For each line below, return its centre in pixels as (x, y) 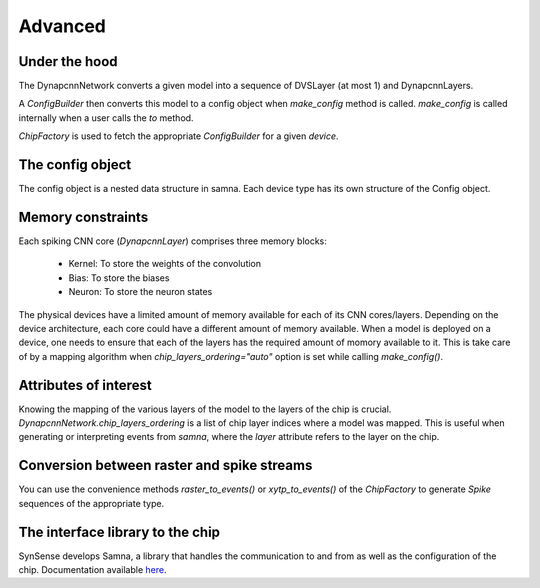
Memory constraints (83, 216)
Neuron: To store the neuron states (140, 292)
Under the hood (68, 61)
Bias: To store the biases (119, 277)
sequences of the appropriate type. (91, 503)
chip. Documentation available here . (92, 570)
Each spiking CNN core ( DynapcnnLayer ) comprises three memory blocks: (172, 241)
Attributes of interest (85, 385)
